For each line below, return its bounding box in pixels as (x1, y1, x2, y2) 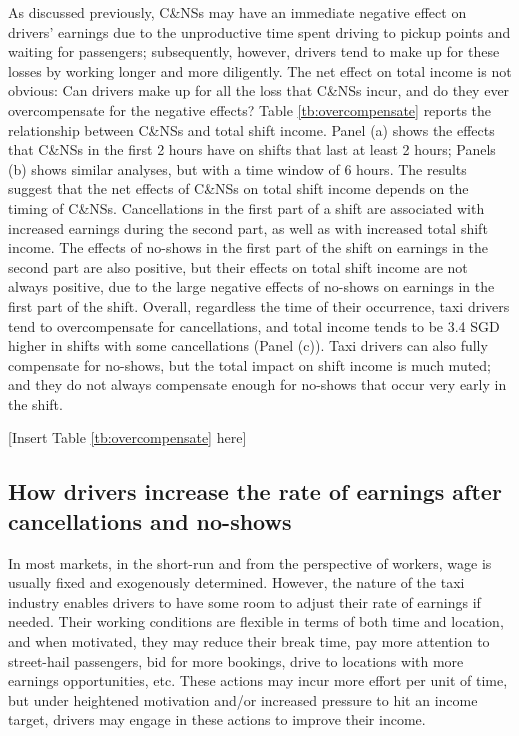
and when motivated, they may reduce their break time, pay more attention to (8, 631, 490, 652)
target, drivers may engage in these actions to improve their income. (8, 709, 426, 730)
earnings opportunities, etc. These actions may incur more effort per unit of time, (8, 670, 508, 691)
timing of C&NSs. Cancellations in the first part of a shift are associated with (8, 197, 485, 218)
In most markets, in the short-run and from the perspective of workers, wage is (8, 552, 492, 573)
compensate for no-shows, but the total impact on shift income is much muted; (8, 354, 491, 375)
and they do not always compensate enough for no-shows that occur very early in (8, 374, 507, 395)
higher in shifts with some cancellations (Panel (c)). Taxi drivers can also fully (8, 335, 488, 356)
